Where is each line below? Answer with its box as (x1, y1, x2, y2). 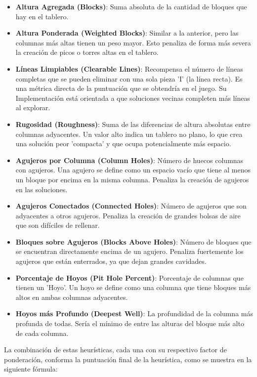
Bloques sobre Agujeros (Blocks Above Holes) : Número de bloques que (15, 236, 252, 247)
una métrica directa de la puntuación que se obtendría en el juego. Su (15, 83, 227, 93)
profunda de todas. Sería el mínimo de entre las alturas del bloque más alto (15, 318, 244, 329)
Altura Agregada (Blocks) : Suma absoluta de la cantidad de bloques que (15, 1, 247, 11)
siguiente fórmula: (4, 364, 58, 374)
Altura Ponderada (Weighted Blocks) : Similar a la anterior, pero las (15, 28, 239, 38)
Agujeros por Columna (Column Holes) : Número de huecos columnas (15, 155, 244, 165)
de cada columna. (15, 328, 69, 338)
